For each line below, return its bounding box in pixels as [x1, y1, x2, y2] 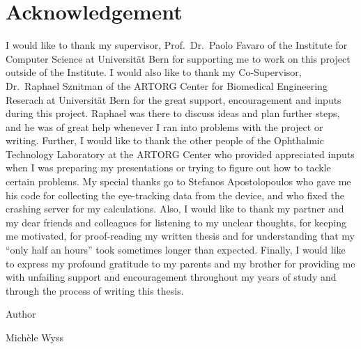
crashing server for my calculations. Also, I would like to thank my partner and [6, 201, 344, 216]
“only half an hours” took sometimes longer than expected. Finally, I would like [6, 242, 346, 257]
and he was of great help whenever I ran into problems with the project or [6, 119, 323, 134]
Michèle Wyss [6, 330, 63, 344]
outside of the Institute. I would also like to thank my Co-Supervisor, [6, 65, 302, 79]
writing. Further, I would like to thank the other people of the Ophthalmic [6, 133, 324, 148]
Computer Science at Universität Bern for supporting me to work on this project [6, 51, 351, 65]
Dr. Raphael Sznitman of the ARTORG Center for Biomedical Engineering [6, 78, 328, 93]
